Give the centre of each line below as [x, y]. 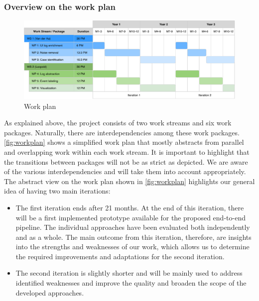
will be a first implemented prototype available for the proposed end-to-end [130, 217]
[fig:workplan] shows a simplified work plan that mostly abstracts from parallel [124, 142]
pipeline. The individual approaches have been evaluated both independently [133, 227]
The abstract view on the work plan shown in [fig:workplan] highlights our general [129, 181]
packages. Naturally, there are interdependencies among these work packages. [122, 132]
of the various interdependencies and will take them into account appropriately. [125, 171]
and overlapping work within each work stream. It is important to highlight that [127, 151]
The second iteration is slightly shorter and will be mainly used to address [129, 273]
